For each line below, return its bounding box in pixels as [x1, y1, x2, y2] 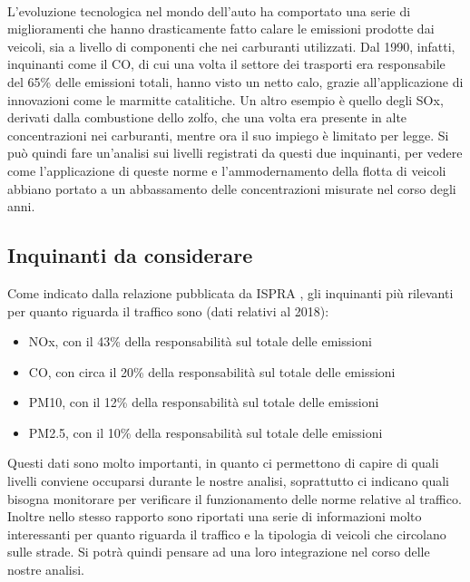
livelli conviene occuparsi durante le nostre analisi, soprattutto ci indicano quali [7, 471, 450, 490]
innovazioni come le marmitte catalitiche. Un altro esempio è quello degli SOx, [7, 90, 444, 109]
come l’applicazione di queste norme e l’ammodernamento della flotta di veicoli [7, 160, 446, 179]
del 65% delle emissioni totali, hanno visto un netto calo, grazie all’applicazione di [7, 72, 464, 91]
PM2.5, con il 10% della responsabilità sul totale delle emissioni [28, 422, 383, 441]
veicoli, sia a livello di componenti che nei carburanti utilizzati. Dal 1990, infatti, [7, 36, 455, 55]
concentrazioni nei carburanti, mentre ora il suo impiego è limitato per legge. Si [7, 125, 449, 144]
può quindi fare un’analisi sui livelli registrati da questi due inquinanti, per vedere [7, 143, 463, 162]
